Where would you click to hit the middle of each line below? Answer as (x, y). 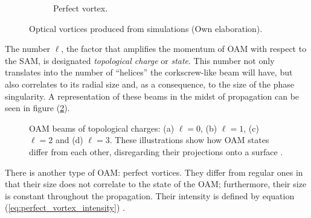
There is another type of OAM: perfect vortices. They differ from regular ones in (154, 172)
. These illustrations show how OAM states (189, 140)
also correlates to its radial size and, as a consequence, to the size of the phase (149, 84)
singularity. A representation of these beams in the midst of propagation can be (152, 96)
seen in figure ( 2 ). (37, 108)
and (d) (69, 140)
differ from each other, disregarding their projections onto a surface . (156, 151)
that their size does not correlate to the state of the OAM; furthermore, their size (156, 184)
